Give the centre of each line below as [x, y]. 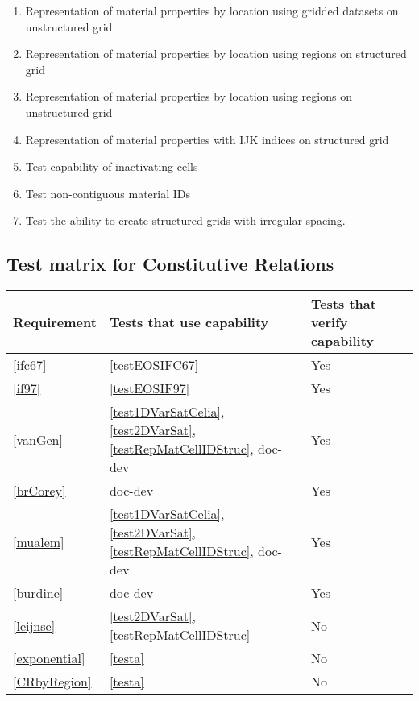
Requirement [55, 322]
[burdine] [38, 593]
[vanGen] [38, 439]
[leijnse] [34, 625]
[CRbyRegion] [52, 682]
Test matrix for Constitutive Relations [170, 264]
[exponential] [49, 658]
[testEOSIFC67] [154, 365]
